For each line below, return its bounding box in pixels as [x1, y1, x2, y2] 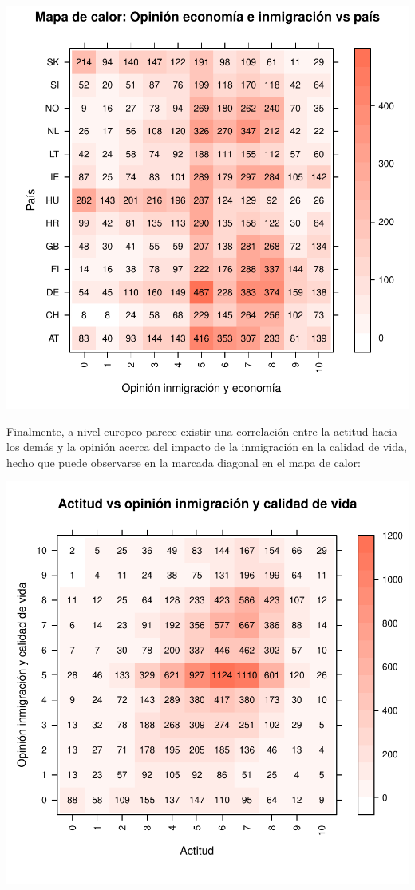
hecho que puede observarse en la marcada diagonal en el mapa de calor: [6, 453, 361, 470]
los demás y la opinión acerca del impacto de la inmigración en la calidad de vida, [6, 438, 407, 455]
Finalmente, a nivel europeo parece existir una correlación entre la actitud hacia [6, 422, 398, 439]
